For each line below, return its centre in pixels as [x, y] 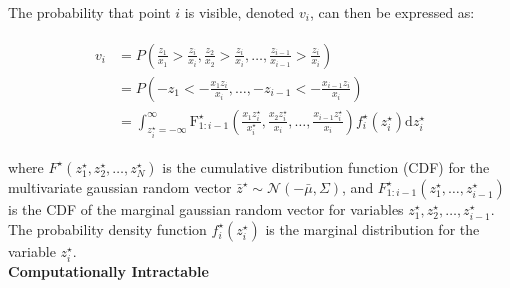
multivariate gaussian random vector [120, 186]
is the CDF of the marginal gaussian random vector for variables [206, 208]
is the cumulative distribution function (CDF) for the [326, 166]
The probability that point [89, 12]
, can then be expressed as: [392, 12]
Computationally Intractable [108, 271]
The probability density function [107, 228]
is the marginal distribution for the [372, 228]
